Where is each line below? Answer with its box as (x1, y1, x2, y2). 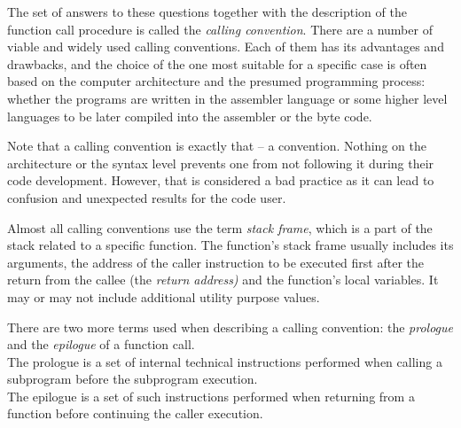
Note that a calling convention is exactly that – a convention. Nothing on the (7, 136, 426, 155)
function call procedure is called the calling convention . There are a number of (7, 19, 433, 38)
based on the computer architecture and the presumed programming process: (7, 72, 426, 90)
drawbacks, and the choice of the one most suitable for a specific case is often (7, 54, 427, 73)
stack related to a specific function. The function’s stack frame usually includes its (7, 236, 454, 254)
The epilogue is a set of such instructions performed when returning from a (7, 386, 415, 405)
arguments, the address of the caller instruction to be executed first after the (7, 253, 424, 271)
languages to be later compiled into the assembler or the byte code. (7, 106, 372, 125)
